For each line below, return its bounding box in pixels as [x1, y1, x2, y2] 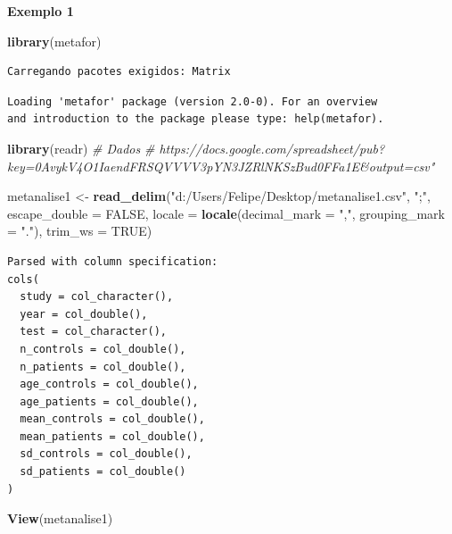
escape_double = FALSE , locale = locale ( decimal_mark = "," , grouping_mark [7, 204, 445, 222]
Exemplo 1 [7, 2, 74, 20]
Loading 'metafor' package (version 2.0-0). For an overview [7, 95, 378, 108]
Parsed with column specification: [7, 254, 218, 268]
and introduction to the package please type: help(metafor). [7, 113, 384, 126]
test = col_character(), [20, 325, 167, 338]
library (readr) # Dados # [7, 138, 155, 157]
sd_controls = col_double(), [20, 447, 193, 461]
